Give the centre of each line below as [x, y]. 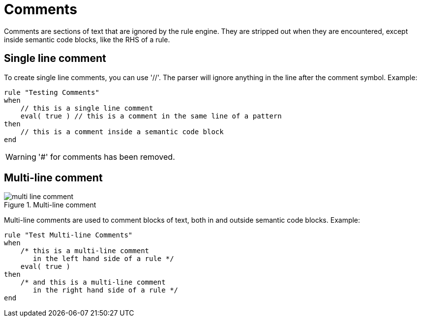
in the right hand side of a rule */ [106, 290]
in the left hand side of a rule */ [104, 259]
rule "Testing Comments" [52, 92]
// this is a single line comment [87, 108]
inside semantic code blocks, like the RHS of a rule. [87, 39]
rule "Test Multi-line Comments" [68, 235]
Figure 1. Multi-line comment [50, 205]
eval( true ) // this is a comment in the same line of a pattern [151, 116]
